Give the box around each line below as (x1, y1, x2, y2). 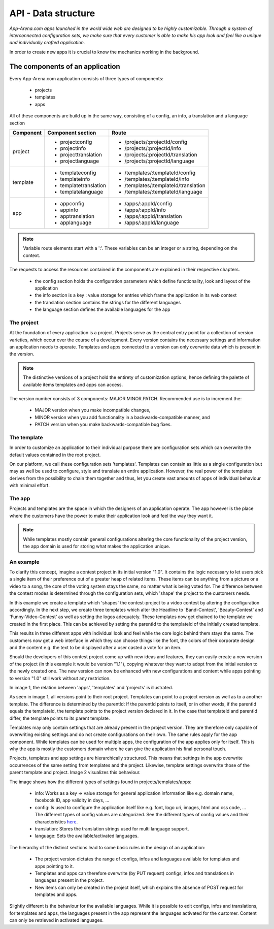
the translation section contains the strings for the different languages (35, 299, 181, 305)
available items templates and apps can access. (23, 381, 123, 388)
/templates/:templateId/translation (124, 182, 205, 189)
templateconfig (60, 169, 96, 176)
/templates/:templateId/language (124, 188, 202, 195)
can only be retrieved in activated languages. (9, 917, 104, 923)
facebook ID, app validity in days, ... (35, 797, 110, 804)
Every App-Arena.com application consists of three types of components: (9, 75, 163, 81)
